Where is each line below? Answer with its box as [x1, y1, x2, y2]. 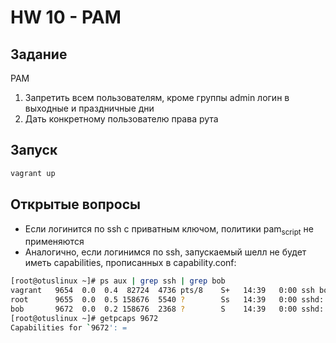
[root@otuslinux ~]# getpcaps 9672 [10, 313, 159, 323]
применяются [24, 236, 85, 248]
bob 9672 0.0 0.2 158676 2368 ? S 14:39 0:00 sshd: [10, 304, 325, 314]
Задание [10, 46, 68, 63]
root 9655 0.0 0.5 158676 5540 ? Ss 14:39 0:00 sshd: [10, 295, 325, 305]
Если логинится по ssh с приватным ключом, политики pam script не [24, 222, 314, 237]
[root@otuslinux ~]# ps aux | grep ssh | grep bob [10, 276, 226, 286]
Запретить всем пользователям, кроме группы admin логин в [24, 92, 290, 103]
